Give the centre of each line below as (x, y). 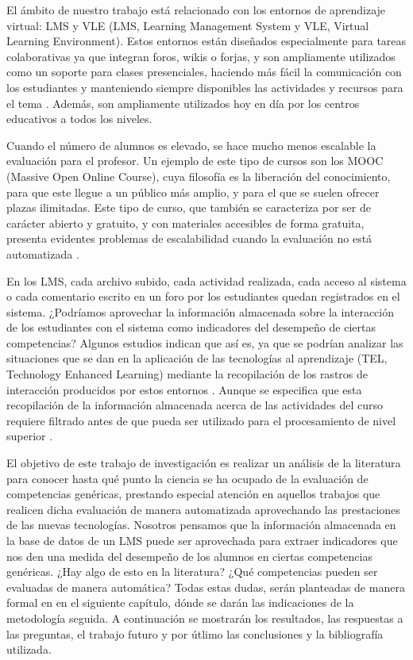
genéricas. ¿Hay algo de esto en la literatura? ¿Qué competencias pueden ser (192, 572)
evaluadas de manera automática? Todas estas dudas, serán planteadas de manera (206, 587)
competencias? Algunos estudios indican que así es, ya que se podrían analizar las (205, 342)
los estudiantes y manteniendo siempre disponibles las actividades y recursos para (205, 87)
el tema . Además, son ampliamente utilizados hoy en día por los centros (183, 103)
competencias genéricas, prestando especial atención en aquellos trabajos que (193, 494)
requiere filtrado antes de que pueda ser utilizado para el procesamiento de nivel (201, 420)
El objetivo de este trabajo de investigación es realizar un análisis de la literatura (204, 463)
